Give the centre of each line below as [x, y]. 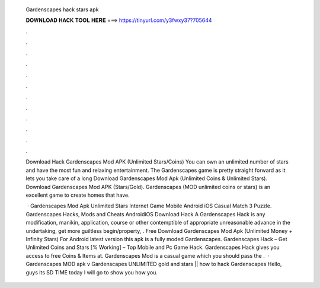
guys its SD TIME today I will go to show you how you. [92, 272]
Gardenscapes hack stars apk [62, 9]
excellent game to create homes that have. [78, 195]
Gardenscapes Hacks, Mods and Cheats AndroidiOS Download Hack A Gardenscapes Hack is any [145, 214]
